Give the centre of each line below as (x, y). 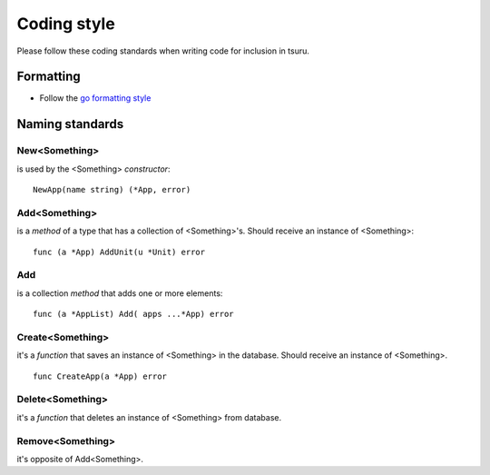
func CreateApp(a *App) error (100, 376)
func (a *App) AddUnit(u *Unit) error (119, 252)
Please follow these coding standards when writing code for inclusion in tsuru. (163, 51)
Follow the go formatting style (95, 98)
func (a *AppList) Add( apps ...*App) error (134, 314)
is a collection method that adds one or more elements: (120, 293)
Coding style (66, 24)
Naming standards (70, 124)
